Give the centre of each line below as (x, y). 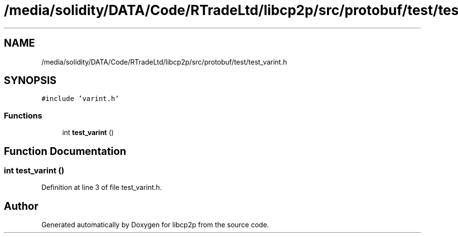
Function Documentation (65, 151)
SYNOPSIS (30, 81)
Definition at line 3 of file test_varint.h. (102, 187)
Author (21, 206)
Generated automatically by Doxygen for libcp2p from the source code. (155, 225)
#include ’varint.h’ (80, 99)
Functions (23, 115)
